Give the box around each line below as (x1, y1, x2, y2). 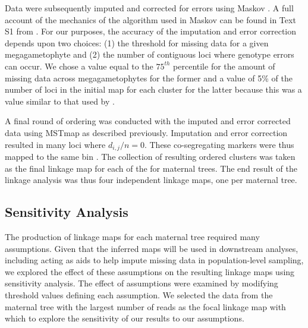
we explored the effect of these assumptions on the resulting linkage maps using (5, 265, 295, 277)
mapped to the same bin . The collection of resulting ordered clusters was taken (5, 150, 296, 162)
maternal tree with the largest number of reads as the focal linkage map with (5, 300, 286, 313)
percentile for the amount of (173, 59, 275, 72)
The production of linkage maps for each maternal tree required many (5, 230, 260, 242)
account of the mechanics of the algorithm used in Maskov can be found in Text (5, 13, 296, 26)
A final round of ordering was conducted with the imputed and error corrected (5, 115, 291, 127)
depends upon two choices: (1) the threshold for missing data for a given (5, 36, 269, 49)
